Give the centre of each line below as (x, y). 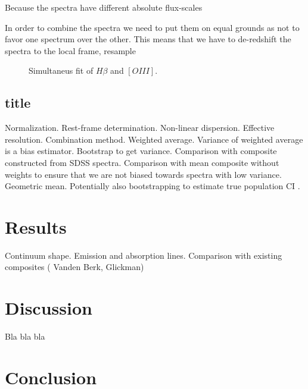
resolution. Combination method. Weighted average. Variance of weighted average (154, 139)
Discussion (49, 308)
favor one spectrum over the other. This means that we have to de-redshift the (148, 39)
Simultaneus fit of (61, 70)
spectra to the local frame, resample (70, 50)
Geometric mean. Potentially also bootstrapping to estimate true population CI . (153, 186)
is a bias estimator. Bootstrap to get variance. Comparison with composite (141, 151)
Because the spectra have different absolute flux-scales (104, 7)
